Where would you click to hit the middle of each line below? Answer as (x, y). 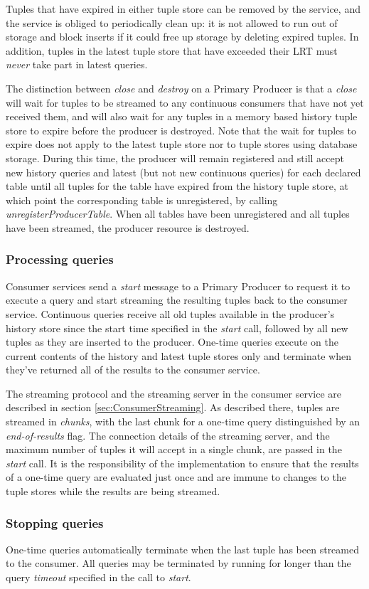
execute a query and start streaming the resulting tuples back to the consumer (177, 300)
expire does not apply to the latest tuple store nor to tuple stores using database (182, 144)
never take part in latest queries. (77, 64)
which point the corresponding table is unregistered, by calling (142, 200)
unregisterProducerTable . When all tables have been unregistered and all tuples (178, 214)
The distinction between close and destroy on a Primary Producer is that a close (181, 88)
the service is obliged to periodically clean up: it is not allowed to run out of (172, 22)
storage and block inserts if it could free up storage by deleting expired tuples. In (182, 37)
